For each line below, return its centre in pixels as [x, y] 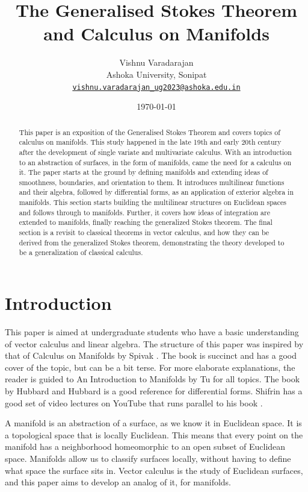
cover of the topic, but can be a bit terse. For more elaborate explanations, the [150, 367]
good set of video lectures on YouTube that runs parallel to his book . [134, 402]
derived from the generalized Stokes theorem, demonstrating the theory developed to [152, 242]
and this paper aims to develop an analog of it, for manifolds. [118, 482]
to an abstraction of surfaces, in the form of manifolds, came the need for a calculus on [155, 162]
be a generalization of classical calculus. [81, 252]
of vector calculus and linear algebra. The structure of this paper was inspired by [154, 343]
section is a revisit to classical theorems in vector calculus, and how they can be [144, 232]
